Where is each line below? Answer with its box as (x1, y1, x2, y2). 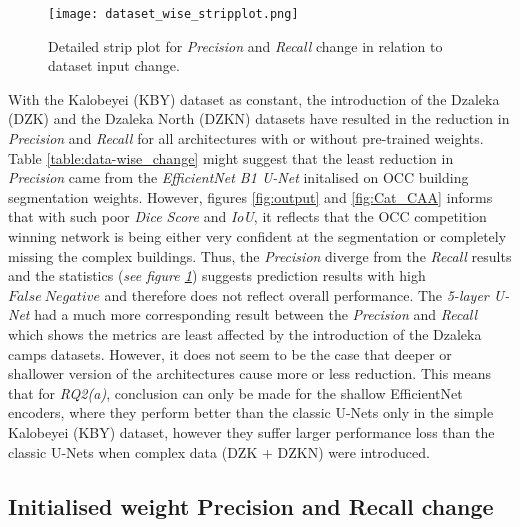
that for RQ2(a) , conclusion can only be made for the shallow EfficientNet (8, 382, 463, 403)
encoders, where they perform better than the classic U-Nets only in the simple (8, 402, 494, 423)
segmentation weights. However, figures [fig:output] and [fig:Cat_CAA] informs (8, 186, 493, 207)
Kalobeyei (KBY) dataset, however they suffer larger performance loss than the (8, 421, 495, 442)
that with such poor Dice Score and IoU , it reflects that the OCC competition (8, 206, 487, 227)
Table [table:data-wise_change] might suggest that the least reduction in (8, 147, 454, 168)
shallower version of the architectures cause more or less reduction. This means (8, 363, 492, 384)
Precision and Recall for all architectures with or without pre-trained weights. (8, 128, 484, 149)
